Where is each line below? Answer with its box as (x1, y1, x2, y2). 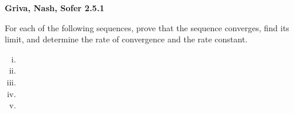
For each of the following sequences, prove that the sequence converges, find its (5, 21, 289, 34)
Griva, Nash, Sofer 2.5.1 (5, 2, 104, 14)
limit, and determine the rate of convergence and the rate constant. (5, 33, 248, 45)
